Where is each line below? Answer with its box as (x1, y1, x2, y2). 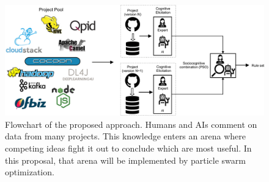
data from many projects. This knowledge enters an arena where (5, 130, 246, 142)
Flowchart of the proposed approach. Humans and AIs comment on (5, 117, 257, 130)
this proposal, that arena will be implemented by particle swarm (5, 153, 246, 166)
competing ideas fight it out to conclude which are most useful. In (5, 141, 252, 154)
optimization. (5, 166, 54, 178)
